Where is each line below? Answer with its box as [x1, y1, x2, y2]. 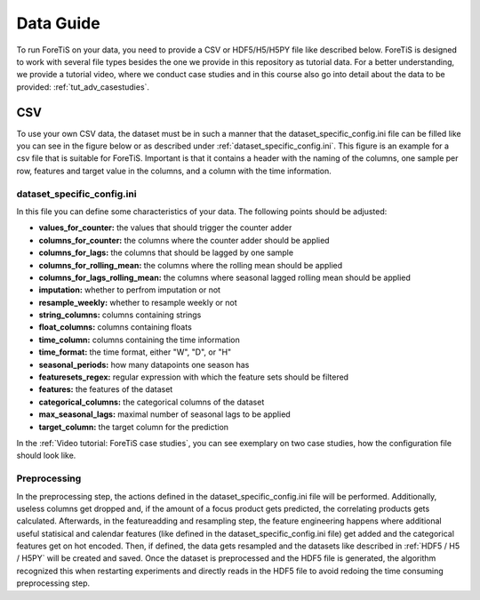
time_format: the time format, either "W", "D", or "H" [38, 347, 232, 357]
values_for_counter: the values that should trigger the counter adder [38, 222, 292, 233]
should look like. [16, 450, 76, 461]
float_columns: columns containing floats [38, 322, 193, 332]
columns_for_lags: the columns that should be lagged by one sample [38, 247, 293, 258]
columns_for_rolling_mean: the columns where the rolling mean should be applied [38, 260, 343, 270]
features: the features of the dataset [38, 384, 173, 395]
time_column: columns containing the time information [38, 334, 240, 345]
